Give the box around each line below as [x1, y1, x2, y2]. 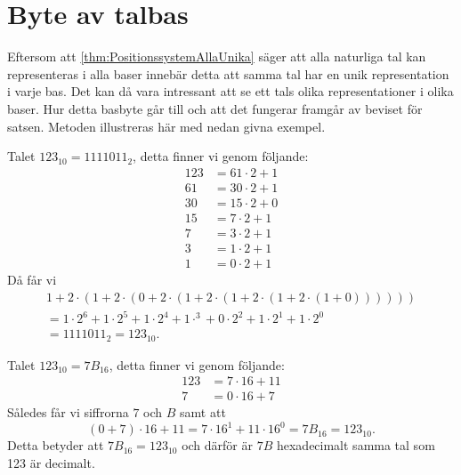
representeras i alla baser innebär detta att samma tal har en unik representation [7, 64, 449, 83]
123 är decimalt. [7, 453, 95, 471]
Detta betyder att [7, 436, 104, 455]
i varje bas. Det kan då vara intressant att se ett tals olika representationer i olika [7, 82, 454, 101]
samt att [180, 403, 226, 422]
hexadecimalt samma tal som [276, 436, 435, 455]
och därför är [182, 436, 253, 455]
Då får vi [7, 270, 57, 288]
